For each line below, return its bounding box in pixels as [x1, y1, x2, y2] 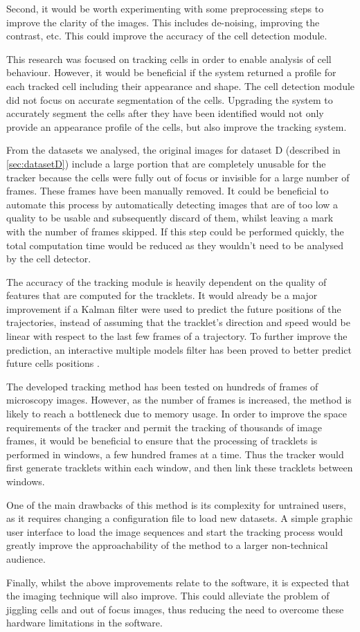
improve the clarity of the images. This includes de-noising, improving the [6, 15, 320, 29]
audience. [6, 551, 46, 566]
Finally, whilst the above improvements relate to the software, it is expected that [6, 575, 350, 589]
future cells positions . [6, 356, 100, 370]
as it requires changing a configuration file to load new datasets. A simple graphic [6, 511, 353, 525]
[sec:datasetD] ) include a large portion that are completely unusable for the [6, 156, 326, 170]
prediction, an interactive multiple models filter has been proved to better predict [6, 342, 352, 356]
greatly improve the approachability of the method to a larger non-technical [6, 538, 328, 552]
